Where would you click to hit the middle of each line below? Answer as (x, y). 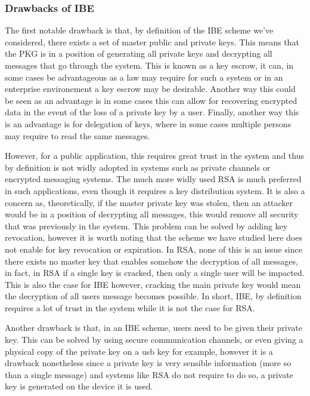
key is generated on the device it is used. (79, 386)
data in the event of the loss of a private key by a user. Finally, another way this (152, 112)
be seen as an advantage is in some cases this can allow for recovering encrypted (151, 100)
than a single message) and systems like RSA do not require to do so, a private (149, 374)
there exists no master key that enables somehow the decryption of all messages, (151, 261)
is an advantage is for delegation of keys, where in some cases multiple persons (148, 123)
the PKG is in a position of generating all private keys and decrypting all (139, 53)
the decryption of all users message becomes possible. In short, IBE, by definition (153, 296)
